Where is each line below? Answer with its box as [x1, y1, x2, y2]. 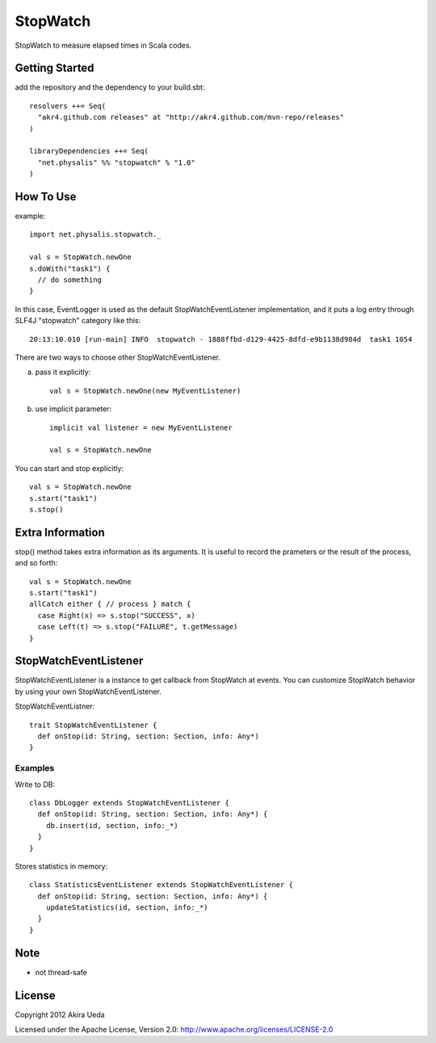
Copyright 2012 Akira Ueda [15, 1010, 105, 1020]
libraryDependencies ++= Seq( [29, 146, 149, 156]
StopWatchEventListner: [15, 701, 95, 711]
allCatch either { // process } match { [29, 599, 191, 609]
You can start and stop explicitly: [15, 463, 124, 473]
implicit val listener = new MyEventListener [49, 423, 233, 432]
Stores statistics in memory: [15, 861, 108, 871]
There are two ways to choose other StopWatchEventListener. [15, 352, 221, 362]
